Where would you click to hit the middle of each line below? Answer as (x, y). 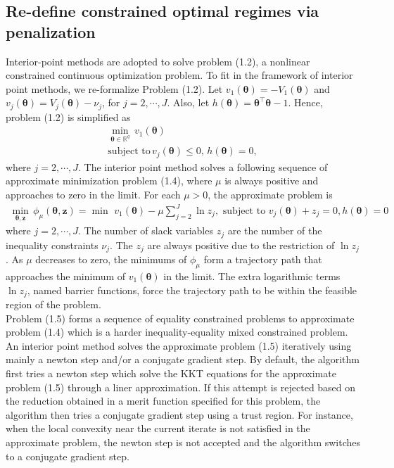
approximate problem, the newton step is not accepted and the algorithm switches (183, 442)
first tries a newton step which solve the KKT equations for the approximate (171, 373)
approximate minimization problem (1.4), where (109, 181)
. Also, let (188, 102)
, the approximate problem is (270, 194)
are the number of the (275, 230)
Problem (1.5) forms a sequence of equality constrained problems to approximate (180, 318)
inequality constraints (52, 245)
